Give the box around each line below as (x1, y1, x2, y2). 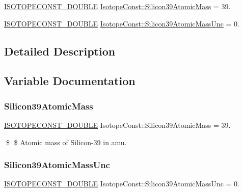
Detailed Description (4, 43, 116, 59)
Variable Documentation (4, 73, 136, 89)
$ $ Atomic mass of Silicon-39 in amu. (6, 136, 127, 147)
